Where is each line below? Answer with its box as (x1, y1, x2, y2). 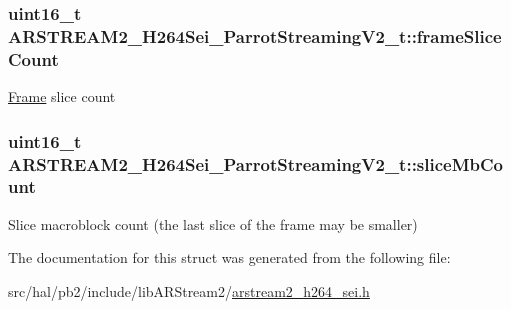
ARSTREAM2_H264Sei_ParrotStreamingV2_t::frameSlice (8, 23, 502, 48)
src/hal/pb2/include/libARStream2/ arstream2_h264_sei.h (8, 280, 370, 301)
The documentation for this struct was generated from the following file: (8, 247, 451, 268)
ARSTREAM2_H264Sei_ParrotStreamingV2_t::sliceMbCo (8, 151, 504, 176)
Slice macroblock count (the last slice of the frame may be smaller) (8, 213, 418, 234)
